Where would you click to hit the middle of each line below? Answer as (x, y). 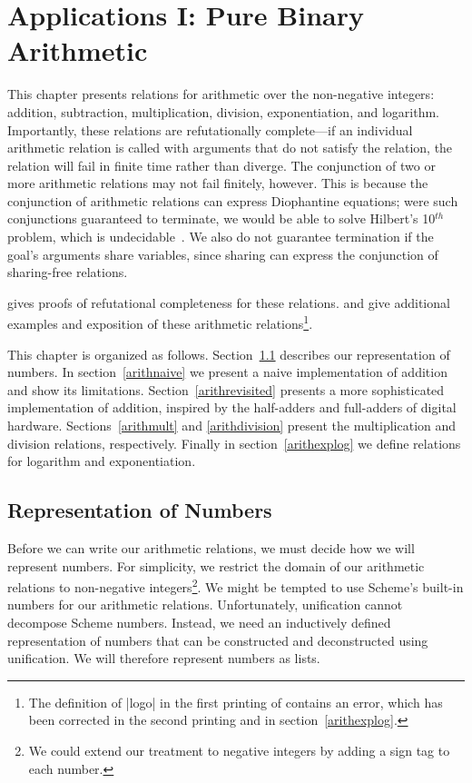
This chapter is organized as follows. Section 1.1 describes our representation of (229, 354)
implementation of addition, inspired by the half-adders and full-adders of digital (232, 407)
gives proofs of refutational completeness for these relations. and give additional (229, 302)
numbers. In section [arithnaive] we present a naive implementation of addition (227, 372)
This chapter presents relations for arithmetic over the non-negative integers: (221, 94)
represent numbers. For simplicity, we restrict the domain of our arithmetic (216, 565)
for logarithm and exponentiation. (102, 461)
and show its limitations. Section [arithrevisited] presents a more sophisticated (226, 389)
